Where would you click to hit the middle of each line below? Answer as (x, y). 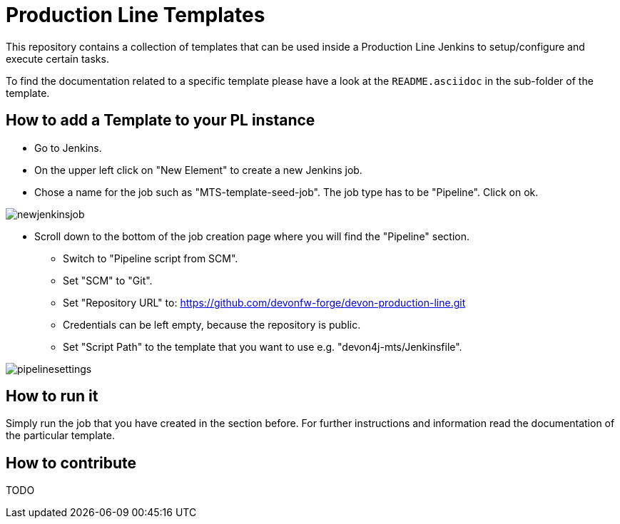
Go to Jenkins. (68, 148)
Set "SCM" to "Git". (108, 280)
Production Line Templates (136, 15)
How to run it (52, 396)
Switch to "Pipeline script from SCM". (151, 258)
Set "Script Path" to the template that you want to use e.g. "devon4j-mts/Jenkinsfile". (263, 346)
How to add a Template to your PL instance (161, 120)
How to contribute (71, 463)
